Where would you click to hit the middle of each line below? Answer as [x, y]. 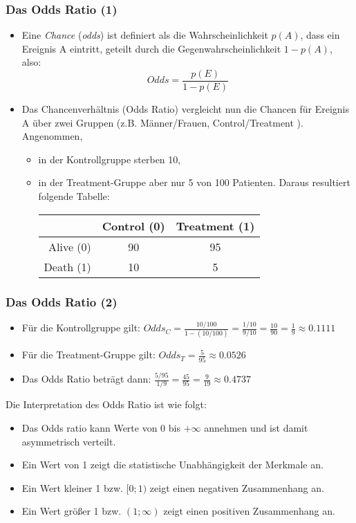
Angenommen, [52, 136]
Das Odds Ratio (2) [62, 301]
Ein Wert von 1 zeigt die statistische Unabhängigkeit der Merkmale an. [172, 465]
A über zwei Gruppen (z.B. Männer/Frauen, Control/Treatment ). [162, 122]
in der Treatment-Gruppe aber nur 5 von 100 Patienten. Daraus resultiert [194, 182]
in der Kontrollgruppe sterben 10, [110, 159]
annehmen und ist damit [256, 428]
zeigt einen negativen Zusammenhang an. [237, 487]
